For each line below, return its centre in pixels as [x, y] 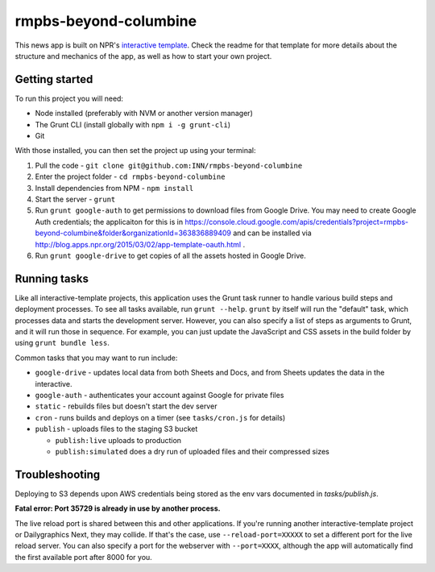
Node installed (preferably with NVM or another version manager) [144, 114]
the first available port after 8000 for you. [83, 557]
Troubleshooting [58, 474]
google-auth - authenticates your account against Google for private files [159, 395]
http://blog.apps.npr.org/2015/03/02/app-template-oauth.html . [140, 244]
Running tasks [52, 278]
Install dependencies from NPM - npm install [114, 188]
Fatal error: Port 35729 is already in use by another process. [118, 508]
